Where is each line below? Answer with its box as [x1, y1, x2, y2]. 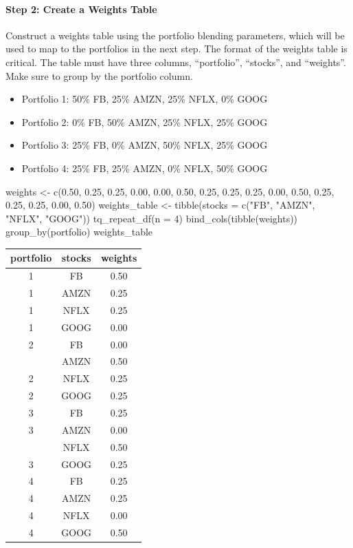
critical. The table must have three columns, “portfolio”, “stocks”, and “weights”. [5, 54, 346, 69]
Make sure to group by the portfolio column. [5, 68, 193, 83]
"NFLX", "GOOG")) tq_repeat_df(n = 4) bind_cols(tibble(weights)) [5, 211, 298, 225]
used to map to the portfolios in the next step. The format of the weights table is [5, 41, 348, 56]
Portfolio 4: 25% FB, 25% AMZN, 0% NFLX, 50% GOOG [21, 160, 268, 175]
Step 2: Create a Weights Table [5, 1, 157, 16]
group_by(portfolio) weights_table [5, 224, 153, 239]
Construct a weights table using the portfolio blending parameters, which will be [5, 28, 345, 42]
